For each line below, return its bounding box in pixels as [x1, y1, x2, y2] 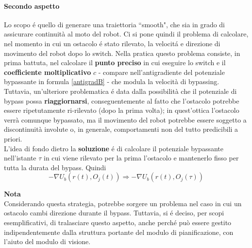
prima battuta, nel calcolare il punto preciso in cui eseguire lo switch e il [4, 57, 226, 68]
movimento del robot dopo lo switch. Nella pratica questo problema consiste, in [4, 48, 240, 58]
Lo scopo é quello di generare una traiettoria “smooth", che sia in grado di [4, 19, 225, 29]
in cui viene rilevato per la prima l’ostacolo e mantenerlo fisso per [44, 153, 239, 163]
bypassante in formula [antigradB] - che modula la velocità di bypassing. [4, 76, 219, 87]
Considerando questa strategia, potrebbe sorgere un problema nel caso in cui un [4, 198, 242, 208]
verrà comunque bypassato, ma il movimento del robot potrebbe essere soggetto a [4, 114, 247, 124]
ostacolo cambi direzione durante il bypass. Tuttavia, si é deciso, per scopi [4, 208, 224, 218]
